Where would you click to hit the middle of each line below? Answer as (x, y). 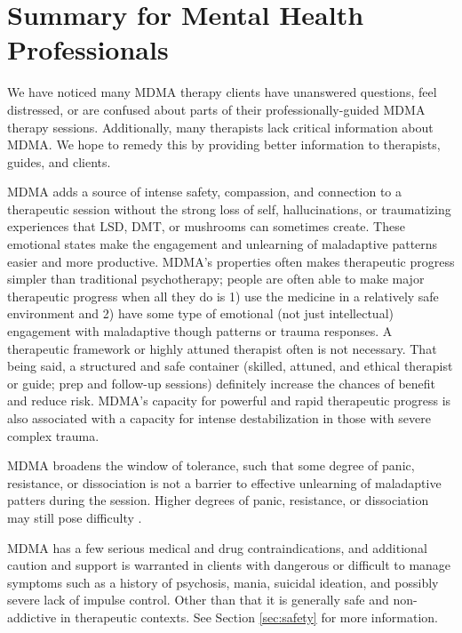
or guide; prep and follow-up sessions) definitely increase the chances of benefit (222, 383)
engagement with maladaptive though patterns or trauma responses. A (200, 331)
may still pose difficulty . (75, 517)
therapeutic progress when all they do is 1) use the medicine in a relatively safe (223, 296)
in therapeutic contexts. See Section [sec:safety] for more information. (249, 617)
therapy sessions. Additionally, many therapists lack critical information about (220, 127)
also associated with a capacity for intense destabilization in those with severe (219, 418)
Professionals (88, 49)
